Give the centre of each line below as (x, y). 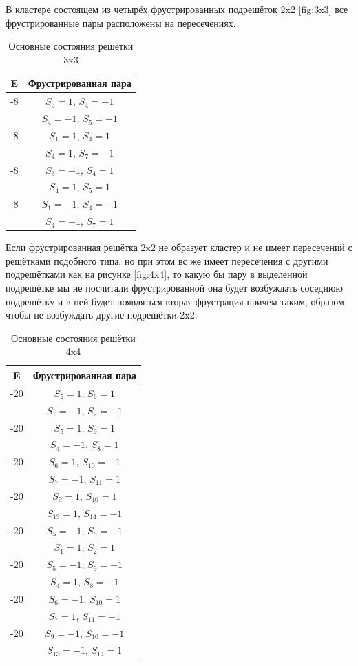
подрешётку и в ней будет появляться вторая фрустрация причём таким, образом (175, 301)
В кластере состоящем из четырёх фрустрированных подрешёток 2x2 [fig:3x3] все (177, 9)
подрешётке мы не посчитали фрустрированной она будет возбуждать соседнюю (174, 287)
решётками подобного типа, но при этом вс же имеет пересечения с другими (167, 260)
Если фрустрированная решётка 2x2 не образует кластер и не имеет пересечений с (179, 247)
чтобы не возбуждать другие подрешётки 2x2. (102, 315)
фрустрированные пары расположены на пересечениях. (121, 22)
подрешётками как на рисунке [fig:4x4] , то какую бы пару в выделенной (157, 274)
